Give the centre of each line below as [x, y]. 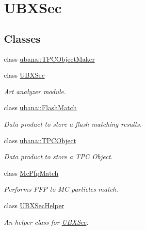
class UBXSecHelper [34, 205]
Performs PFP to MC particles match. [61, 189]
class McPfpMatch [31, 172]
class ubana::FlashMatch [40, 107]
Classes [22, 38]
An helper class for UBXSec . [46, 222]
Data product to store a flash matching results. [73, 123]
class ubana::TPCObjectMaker [49, 58]
